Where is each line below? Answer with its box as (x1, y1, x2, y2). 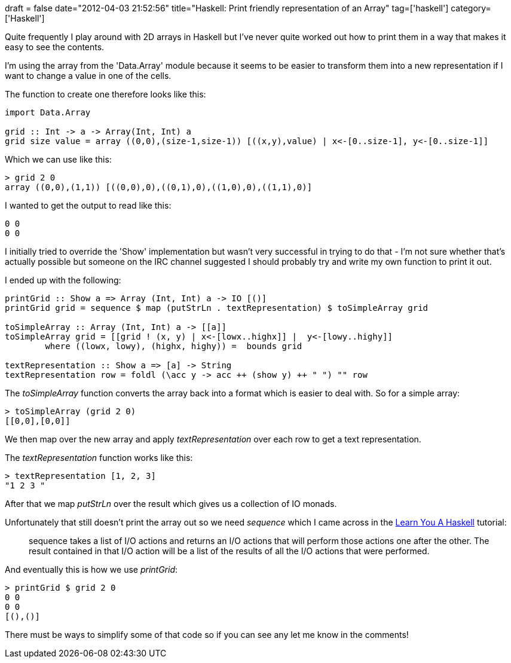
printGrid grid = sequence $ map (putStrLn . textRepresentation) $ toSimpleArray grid (5, 303, 429, 313)
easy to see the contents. (5, 42, 105, 52)
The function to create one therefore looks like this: (5, 89, 206, 99)
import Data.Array (5, 108, 91, 117)
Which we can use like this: (5, 154, 112, 164)
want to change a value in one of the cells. (5, 71, 172, 81)
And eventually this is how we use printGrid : (5, 564, 178, 575)
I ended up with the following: (5, 275, 121, 285)
